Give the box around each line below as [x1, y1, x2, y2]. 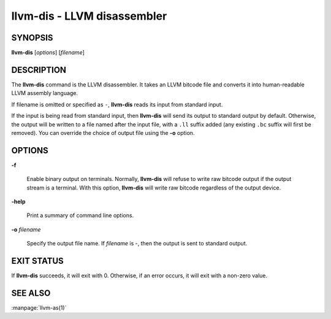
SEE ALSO [11, 288, 51, 298]
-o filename [11, 226, 41, 233]
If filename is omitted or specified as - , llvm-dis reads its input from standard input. [11, 101, 223, 108]
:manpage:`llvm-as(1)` [11, 304, 67, 311]
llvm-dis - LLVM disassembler [11, 9, 167, 23]
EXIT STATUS [11, 255, 64, 266]
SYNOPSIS [11, 33, 53, 43]
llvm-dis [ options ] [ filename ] [11, 49, 85, 56]
